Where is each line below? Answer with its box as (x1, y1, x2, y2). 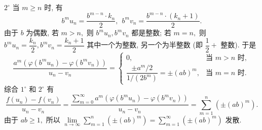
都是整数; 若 (131, 27, 171, 38)
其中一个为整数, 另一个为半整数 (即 (87, 39, 203, 50)
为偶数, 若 (26, 27, 59, 38)
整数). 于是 (220, 39, 256, 50)
